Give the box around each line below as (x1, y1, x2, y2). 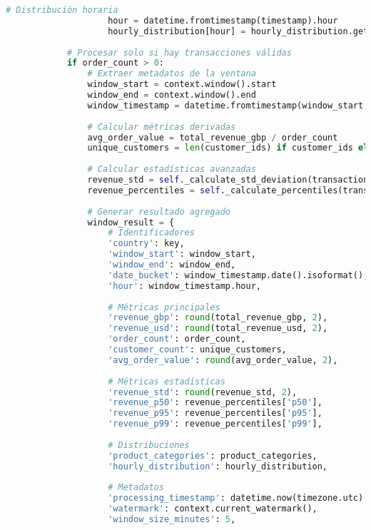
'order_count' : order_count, (108, 334, 246, 345)
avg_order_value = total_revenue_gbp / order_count (87, 132, 338, 143)
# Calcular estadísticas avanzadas (87, 164, 256, 175)
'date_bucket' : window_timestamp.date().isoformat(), (108, 270, 369, 280)
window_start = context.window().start (87, 79, 277, 90)
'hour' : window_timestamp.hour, (108, 280, 261, 291)
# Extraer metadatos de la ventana (87, 68, 256, 79)
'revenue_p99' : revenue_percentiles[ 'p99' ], (108, 419, 322, 429)
